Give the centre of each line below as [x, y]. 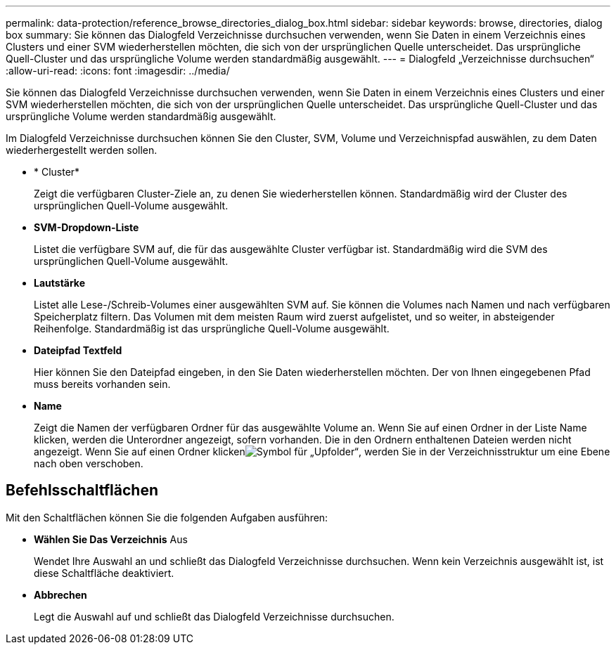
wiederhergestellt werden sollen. [82, 150]
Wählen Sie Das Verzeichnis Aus [111, 539]
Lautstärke [60, 283]
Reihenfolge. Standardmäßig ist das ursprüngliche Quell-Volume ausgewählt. [212, 329]
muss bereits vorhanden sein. [102, 384]
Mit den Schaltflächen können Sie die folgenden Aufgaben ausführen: [167, 517]
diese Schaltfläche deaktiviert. [104, 573]
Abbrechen [60, 594]
